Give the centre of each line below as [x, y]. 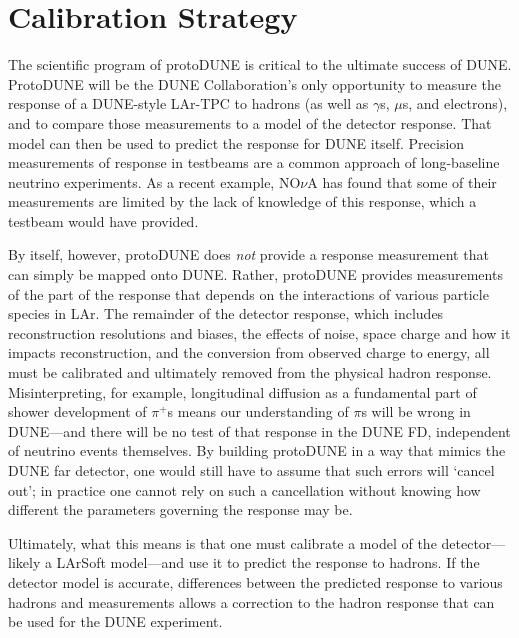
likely [24, 562]
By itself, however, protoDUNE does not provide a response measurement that [248, 254]
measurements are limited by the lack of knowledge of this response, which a [242, 201]
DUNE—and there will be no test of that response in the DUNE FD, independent [259, 430]
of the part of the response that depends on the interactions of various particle [248, 293]
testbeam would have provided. [103, 220]
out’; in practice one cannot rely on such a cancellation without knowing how [244, 489]
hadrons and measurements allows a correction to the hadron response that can [251, 601]
